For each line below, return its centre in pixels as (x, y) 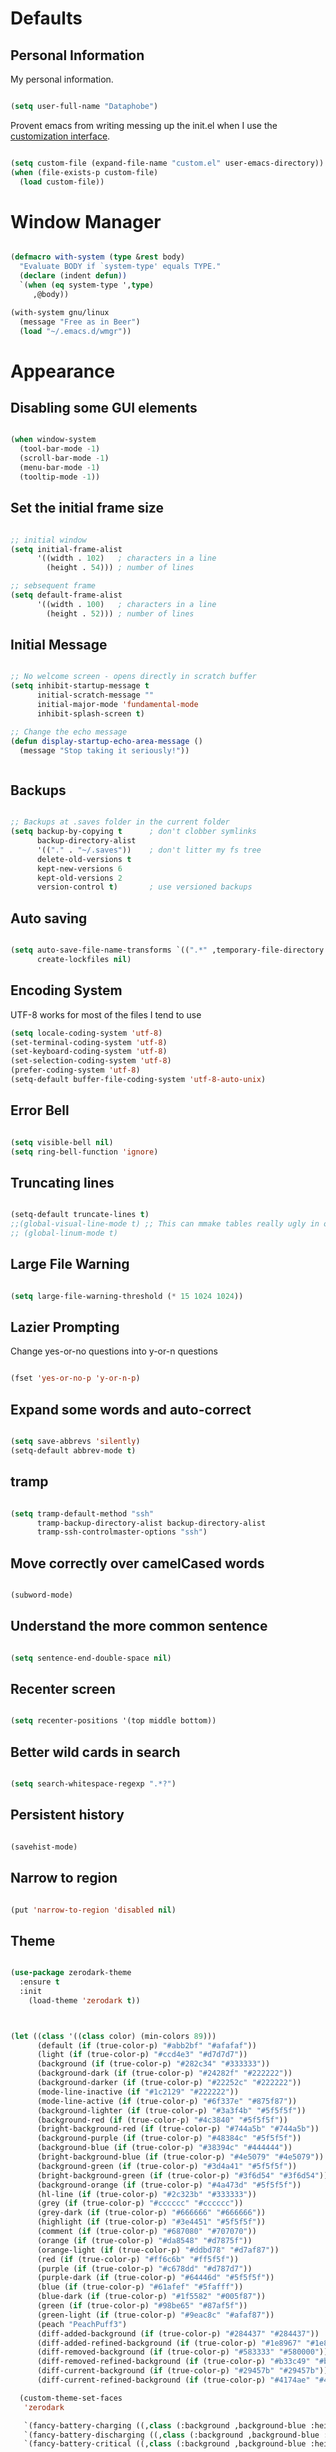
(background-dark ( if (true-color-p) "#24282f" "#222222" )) (164, 2073)
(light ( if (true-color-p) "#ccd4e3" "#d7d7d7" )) (142, 2055)
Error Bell (40, 1110)
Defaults (46, 18)
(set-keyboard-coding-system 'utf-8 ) (89, 1052)
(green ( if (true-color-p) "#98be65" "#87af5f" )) (142, 2306)
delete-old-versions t (84, 859)
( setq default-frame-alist (66, 595)
